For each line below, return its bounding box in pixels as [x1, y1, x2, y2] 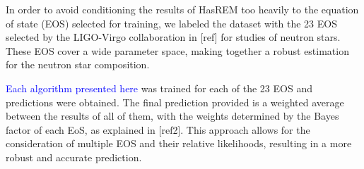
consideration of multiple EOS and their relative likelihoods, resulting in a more [6, 136, 352, 151]
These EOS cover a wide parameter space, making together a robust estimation [6, 43, 349, 58]
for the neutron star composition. [6, 57, 150, 72]
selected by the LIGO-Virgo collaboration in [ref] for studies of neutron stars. [6, 30, 341, 44]
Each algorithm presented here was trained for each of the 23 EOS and [6, 80, 312, 95]
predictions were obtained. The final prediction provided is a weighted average [6, 94, 344, 109]
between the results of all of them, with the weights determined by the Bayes [6, 108, 339, 123]
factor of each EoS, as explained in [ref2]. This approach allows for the [6, 122, 310, 137]
